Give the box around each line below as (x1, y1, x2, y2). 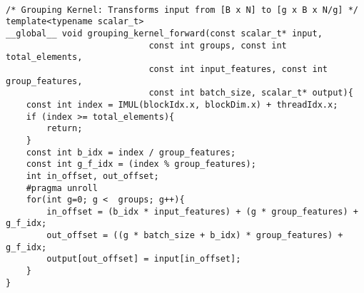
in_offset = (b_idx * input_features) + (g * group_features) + (46, 206, 358, 217)
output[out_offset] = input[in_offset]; (46, 254, 241, 264)
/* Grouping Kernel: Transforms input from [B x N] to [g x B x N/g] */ (6, 4, 358, 15)
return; (46, 123, 83, 134)
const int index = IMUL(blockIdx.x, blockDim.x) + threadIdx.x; (26, 99, 338, 110)
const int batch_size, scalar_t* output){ (148, 88, 353, 98)
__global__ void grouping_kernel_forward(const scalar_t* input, (6, 28, 323, 38)
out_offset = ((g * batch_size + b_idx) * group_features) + (46, 230, 343, 241)
